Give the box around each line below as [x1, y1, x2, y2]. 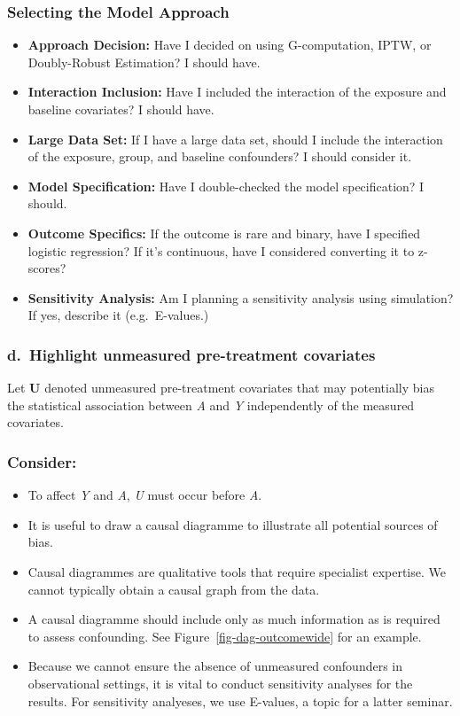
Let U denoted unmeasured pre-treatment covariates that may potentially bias [7, 378, 434, 397]
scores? [27, 259, 66, 277]
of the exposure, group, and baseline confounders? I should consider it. [27, 147, 412, 166]
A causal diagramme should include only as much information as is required [27, 610, 441, 628]
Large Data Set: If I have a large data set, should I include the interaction [27, 129, 443, 148]
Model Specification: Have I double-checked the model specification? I [27, 176, 425, 195]
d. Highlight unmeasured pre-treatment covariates [7, 343, 376, 365]
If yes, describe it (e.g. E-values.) [27, 306, 209, 324]
